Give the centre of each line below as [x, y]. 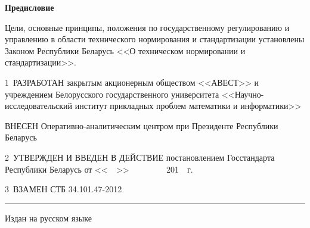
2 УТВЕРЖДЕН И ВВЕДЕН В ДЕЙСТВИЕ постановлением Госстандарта [140, 157]
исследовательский [39, 106]
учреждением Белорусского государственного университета [112, 94]
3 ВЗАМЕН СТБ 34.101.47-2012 [63, 189]
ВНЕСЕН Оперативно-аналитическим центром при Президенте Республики [142, 125]
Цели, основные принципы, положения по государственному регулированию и [147, 27]
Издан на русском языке [48, 218]
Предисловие [30, 7]
